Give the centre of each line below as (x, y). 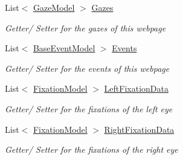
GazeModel (54, 7)
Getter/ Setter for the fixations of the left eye (89, 108)
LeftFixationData (136, 88)
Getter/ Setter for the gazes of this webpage (85, 27)
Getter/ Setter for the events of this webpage (87, 68)
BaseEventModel (64, 48)
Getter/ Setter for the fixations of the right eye (91, 149)
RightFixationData (139, 129)
